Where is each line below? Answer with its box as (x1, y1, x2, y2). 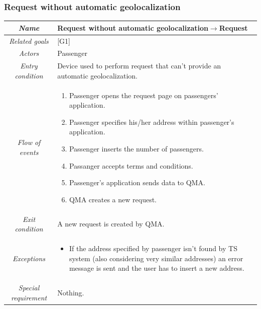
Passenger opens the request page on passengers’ (69, 90, 218, 100)
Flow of (17, 137, 41, 147)
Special (18, 282, 40, 293)
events (19, 147, 39, 158)
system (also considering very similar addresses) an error (69, 253, 243, 263)
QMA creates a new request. (69, 194, 157, 204)
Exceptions (13, 253, 46, 263)
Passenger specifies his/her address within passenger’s (69, 116, 234, 127)
